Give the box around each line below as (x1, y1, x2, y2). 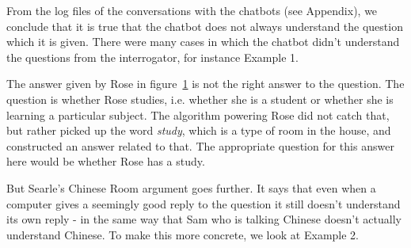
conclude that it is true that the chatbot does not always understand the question (6, 17, 403, 34)
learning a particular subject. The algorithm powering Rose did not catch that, (6, 106, 390, 123)
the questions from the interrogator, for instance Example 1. (6, 48, 299, 65)
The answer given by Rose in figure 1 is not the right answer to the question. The (6, 75, 405, 92)
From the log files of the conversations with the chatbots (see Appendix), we (6, 2, 378, 18)
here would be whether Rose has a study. (6, 153, 205, 170)
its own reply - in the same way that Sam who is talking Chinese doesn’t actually (6, 211, 401, 227)
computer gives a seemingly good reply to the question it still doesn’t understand (6, 195, 401, 212)
